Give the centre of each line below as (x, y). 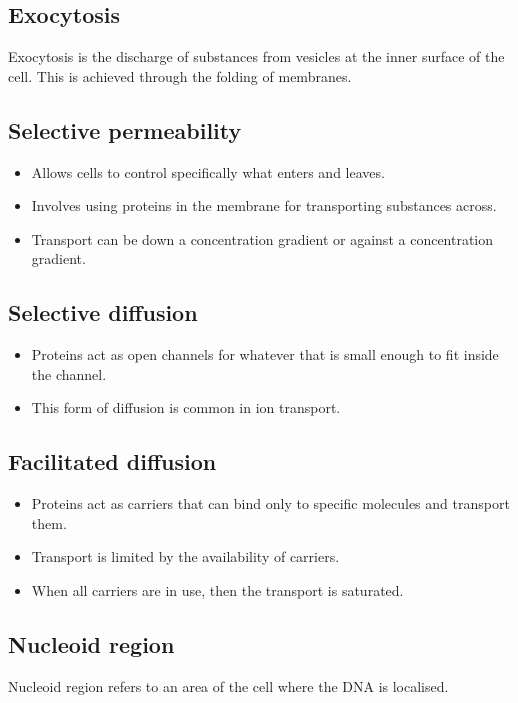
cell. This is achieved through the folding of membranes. (180, 75)
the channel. (69, 373)
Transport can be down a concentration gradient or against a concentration (262, 238)
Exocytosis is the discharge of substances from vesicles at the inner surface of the (256, 56)
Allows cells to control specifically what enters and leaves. (208, 171)
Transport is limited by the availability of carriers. (185, 556)
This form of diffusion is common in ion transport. (186, 407)
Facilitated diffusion (112, 461)
